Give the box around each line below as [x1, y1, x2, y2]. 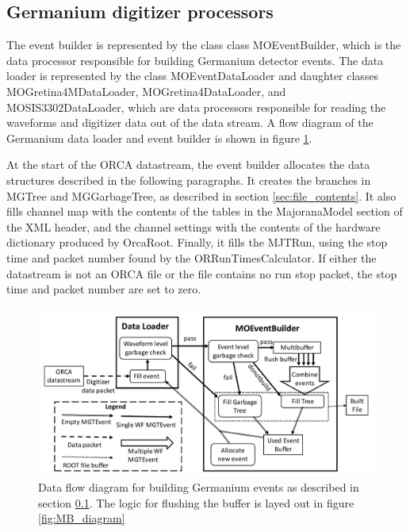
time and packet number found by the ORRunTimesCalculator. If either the [6, 249, 377, 266]
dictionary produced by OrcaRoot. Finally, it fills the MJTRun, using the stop [6, 234, 388, 251]
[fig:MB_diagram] [38, 510, 125, 526]
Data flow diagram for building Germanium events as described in [38, 479, 359, 496]
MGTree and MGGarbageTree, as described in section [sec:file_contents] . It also [6, 187, 397, 204]
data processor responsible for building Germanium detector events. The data [6, 52, 384, 68]
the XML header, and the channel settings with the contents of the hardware [6, 218, 381, 235]
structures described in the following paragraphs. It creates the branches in [6, 171, 371, 188]
